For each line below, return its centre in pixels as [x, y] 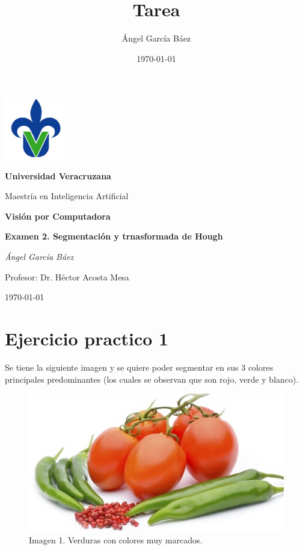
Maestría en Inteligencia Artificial [67, 196]
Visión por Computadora [58, 216]
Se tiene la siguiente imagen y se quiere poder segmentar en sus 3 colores [139, 367]
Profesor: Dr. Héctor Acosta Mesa [67, 277]
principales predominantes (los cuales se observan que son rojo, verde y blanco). [152, 379]
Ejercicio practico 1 [87, 338]
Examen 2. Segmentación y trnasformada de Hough [114, 236]
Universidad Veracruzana [58, 175]
